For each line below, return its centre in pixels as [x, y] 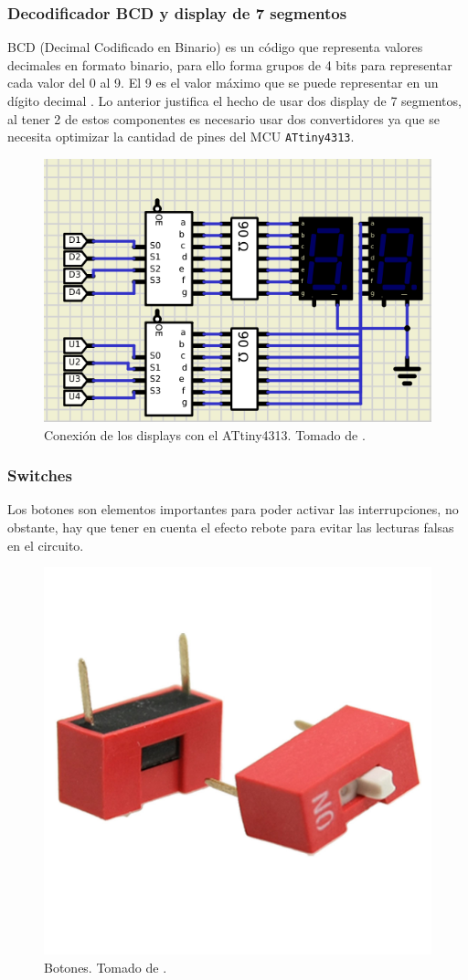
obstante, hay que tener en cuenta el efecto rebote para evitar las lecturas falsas [231, 527]
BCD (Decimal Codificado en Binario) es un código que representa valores [215, 47]
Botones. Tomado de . [106, 967]
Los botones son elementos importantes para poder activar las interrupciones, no [233, 509]
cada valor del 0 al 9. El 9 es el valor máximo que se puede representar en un [223, 83]
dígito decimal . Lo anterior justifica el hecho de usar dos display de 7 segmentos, [234, 100]
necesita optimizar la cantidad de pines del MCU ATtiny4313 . [181, 137]
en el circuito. [46, 545]
